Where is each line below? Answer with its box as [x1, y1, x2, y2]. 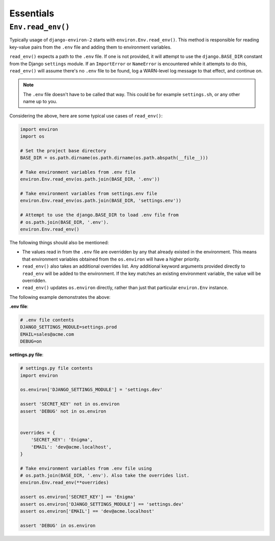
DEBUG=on [20, 339, 42, 344]
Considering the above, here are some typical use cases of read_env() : [9, 112, 163, 119]
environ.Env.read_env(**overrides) [20, 480, 109, 485]
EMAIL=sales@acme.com [20, 331, 74, 337]
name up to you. [23, 99, 58, 105]
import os [20, 133, 45, 139]
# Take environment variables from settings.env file [20, 191, 157, 197]
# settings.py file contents [20, 365, 93, 371]
